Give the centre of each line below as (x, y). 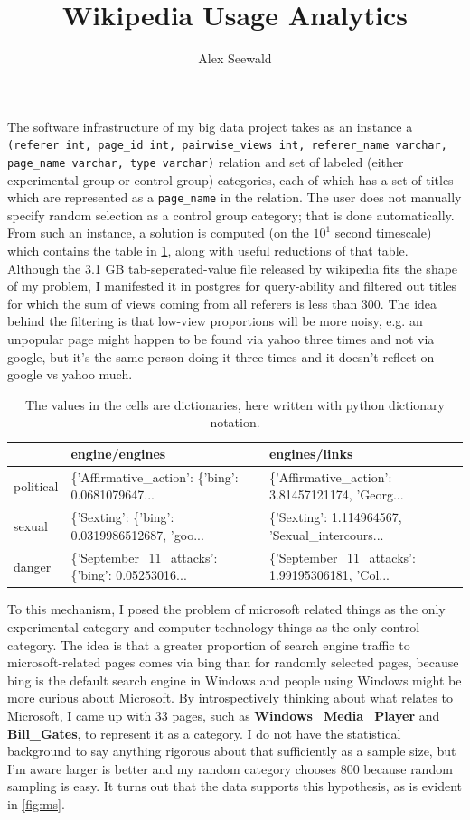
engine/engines (118, 453)
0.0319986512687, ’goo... (137, 534)
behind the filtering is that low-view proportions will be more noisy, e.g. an (215, 321)
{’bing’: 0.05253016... (129, 575)
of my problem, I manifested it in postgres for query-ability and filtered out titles (232, 286)
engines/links (311, 453)
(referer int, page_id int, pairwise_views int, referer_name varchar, (227, 146)
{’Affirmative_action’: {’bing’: (155, 476)
